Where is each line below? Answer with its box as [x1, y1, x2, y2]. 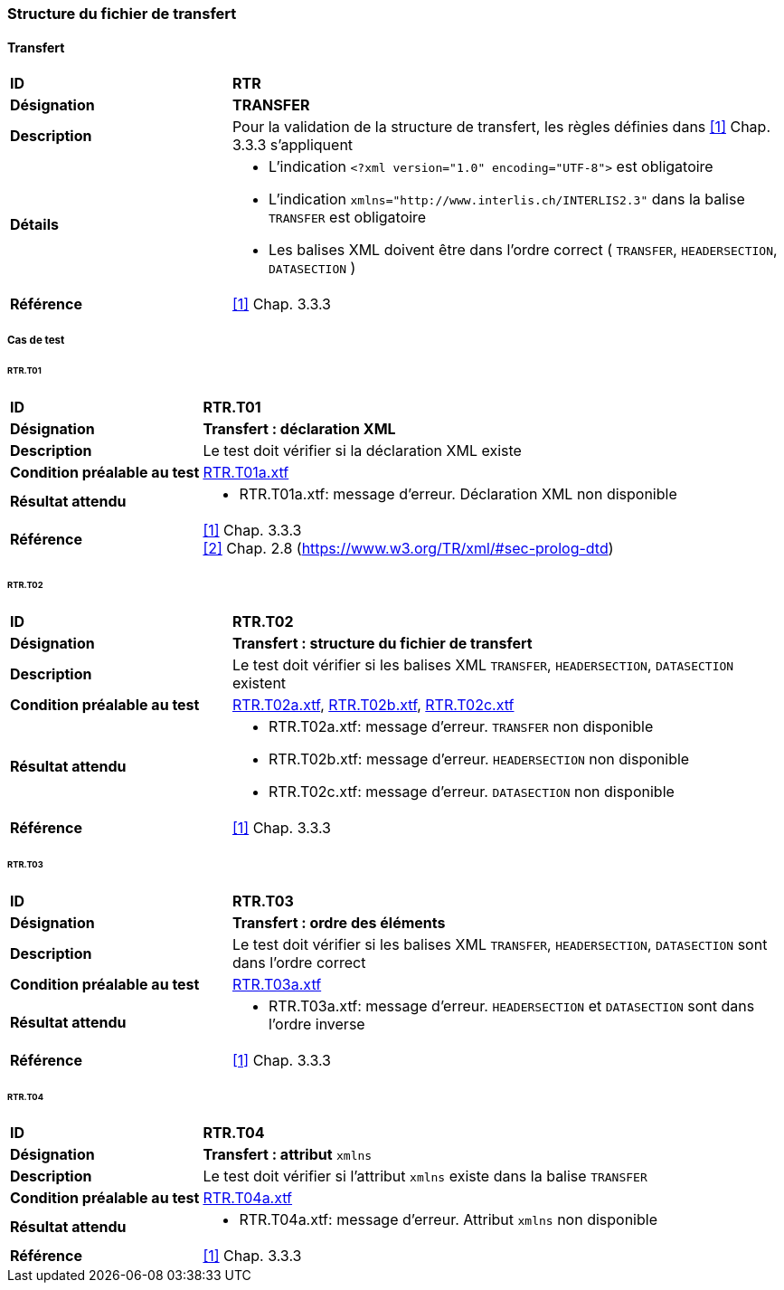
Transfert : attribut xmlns [203, 1145, 373, 1164]
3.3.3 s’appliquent [231, 136, 354, 155]
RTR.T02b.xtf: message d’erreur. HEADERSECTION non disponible [268, 749, 690, 768]
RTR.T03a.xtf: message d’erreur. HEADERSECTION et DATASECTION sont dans [268, 996, 755, 1015]
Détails [10, 215, 59, 234]
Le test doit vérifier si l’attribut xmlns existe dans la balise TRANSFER [203, 1167, 647, 1186]
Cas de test [7, 333, 65, 346]
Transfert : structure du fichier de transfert [231, 633, 533, 652]
